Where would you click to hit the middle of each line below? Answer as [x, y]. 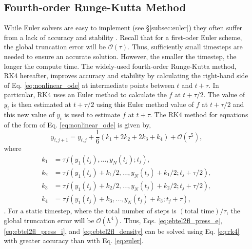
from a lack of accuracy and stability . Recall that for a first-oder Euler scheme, [123, 37]
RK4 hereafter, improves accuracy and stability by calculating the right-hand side [126, 75]
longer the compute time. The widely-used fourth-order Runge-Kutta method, [120, 66]
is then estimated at [41, 104]
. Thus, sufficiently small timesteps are [185, 47]
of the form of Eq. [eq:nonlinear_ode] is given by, [78, 124]
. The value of [224, 94]
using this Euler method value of [145, 104]
